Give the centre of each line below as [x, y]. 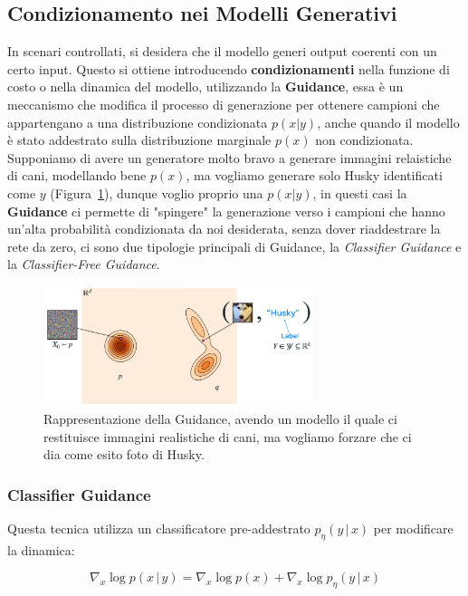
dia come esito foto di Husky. [124, 454]
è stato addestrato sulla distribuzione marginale [139, 140]
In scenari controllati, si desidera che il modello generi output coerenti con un [222, 51]
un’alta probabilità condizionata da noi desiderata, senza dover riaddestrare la [224, 229]
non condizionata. [364, 140]
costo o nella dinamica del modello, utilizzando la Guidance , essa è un [205, 87]
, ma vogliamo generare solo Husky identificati [314, 175]
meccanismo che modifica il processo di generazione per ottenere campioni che [224, 104]
